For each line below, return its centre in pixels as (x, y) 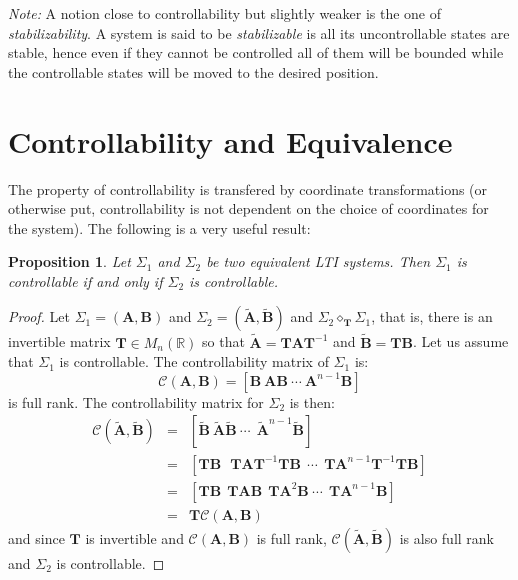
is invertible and (134, 537)
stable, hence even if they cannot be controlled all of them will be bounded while (256, 52)
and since (36, 537)
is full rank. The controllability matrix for (136, 401)
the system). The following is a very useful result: (159, 227)
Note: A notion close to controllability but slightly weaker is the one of (225, 13)
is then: (312, 401)
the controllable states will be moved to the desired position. (193, 71)
